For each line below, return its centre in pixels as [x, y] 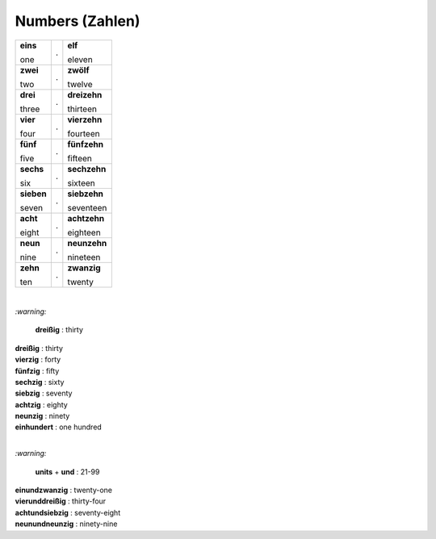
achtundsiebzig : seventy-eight [68, 512]
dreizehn [85, 94]
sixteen [82, 183]
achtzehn [86, 218]
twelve [80, 84]
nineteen [84, 257]
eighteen [84, 232]
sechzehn [87, 169]
